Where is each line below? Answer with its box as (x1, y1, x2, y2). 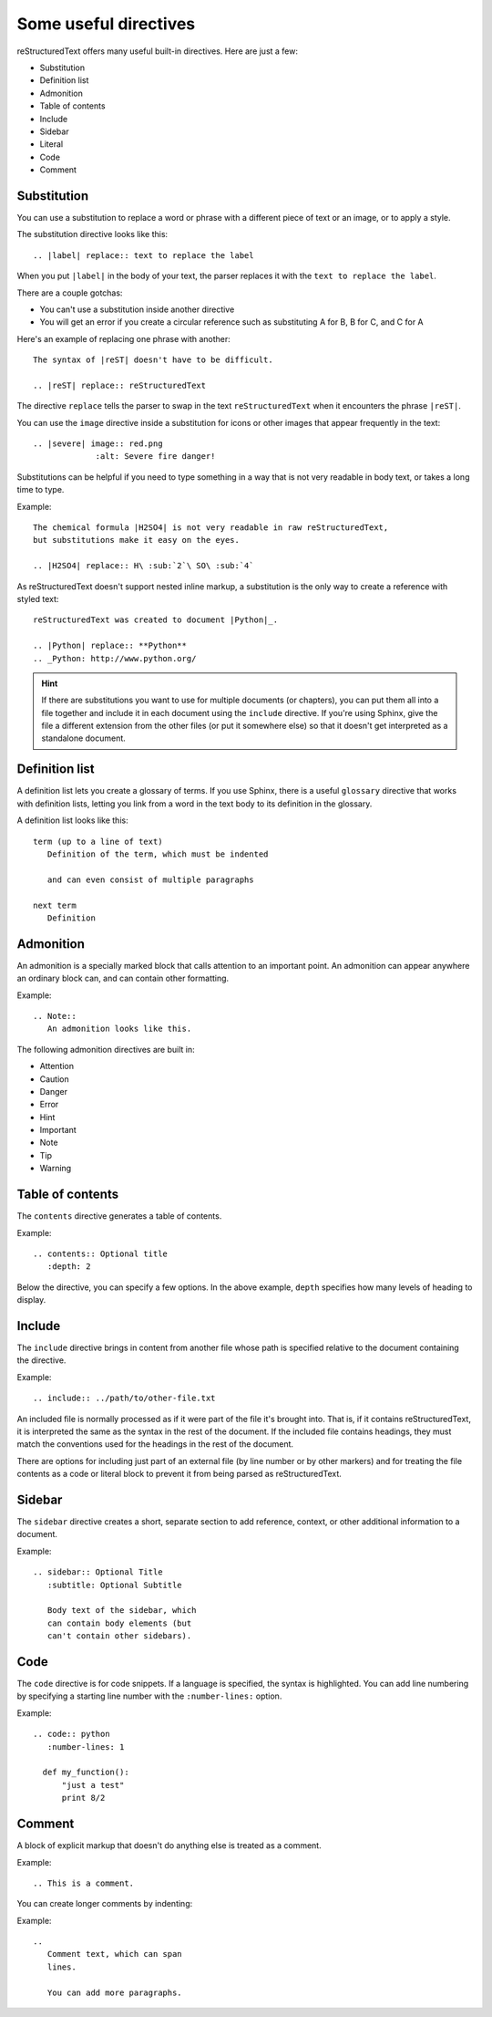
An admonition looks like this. (46, 1024, 192, 1034)
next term (33, 899, 77, 910)
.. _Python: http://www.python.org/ (33, 653, 197, 663)
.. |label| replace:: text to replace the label (33, 250, 254, 260)
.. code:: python (33, 1729, 110, 1740)
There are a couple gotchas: (16, 287, 123, 298)
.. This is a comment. (33, 1877, 135, 1888)
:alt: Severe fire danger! (95, 452, 216, 462)
